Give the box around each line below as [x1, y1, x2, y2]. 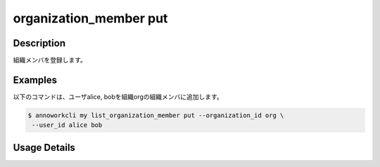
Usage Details [13, 141, 75, 154]
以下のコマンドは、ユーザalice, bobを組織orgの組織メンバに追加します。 [13, 92, 223, 101]
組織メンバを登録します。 [13, 56, 87, 65]
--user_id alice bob [32, 121, 103, 129]
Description [13, 37, 66, 49]
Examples [13, 74, 58, 86]
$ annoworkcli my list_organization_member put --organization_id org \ [27, 111, 284, 119]
